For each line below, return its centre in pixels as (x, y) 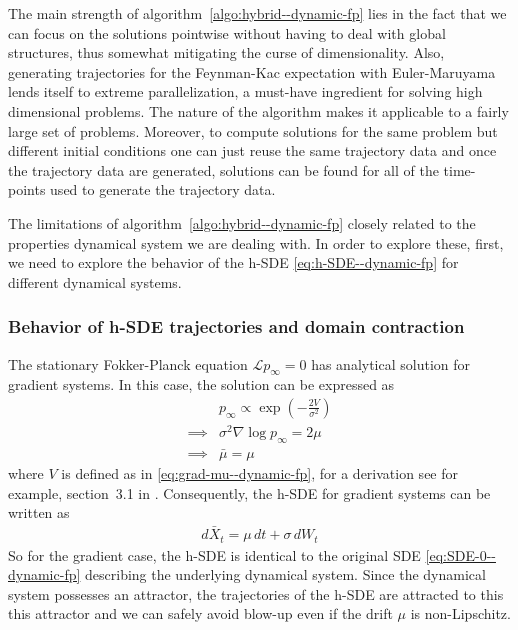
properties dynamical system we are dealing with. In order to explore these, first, (256, 242)
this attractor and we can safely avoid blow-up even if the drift (200, 613)
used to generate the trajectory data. (163, 189)
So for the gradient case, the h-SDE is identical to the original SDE (214, 554)
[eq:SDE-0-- (460, 554)
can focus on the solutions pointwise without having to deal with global (227, 32)
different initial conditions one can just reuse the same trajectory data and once (252, 150)
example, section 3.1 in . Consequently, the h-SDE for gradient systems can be (249, 492)
